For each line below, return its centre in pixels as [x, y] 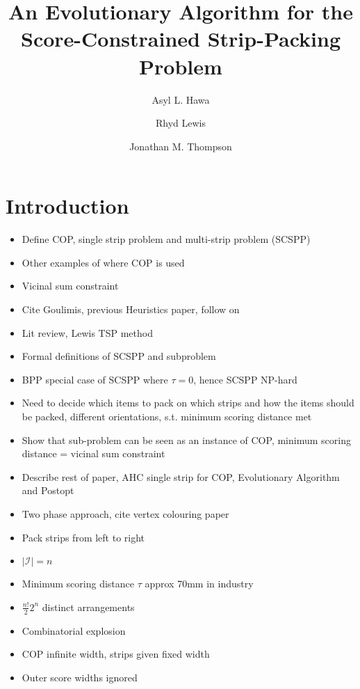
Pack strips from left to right [83, 537]
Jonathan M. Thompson [181, 146]
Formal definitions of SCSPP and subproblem [119, 356]
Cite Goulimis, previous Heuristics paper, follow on [131, 309]
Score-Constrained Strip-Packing [181, 39]
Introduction [67, 206]
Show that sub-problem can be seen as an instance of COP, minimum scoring [186, 439]
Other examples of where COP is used [103, 262]
